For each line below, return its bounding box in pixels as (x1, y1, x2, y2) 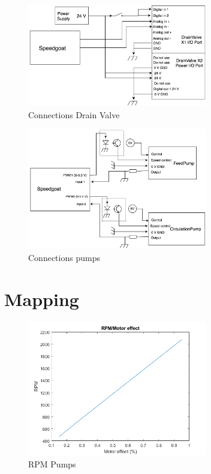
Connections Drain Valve (28, 108, 120, 121)
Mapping (4, 286, 79, 311)
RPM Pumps (28, 457, 76, 470)
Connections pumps (28, 251, 100, 263)
